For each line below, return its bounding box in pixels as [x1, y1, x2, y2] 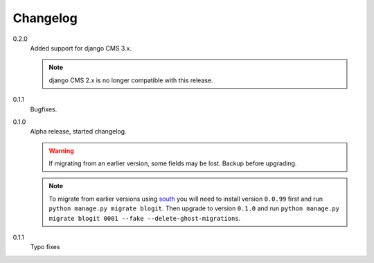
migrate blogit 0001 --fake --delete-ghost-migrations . [48, 214, 241, 222]
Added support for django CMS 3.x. [30, 44, 132, 52]
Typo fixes [30, 243, 60, 251]
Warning [48, 146, 74, 155]
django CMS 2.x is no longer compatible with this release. [48, 76, 214, 84]
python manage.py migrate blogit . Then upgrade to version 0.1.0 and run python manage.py [48, 204, 339, 212]
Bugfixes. [30, 105, 57, 114]
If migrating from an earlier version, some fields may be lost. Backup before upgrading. [48, 159, 297, 167]
